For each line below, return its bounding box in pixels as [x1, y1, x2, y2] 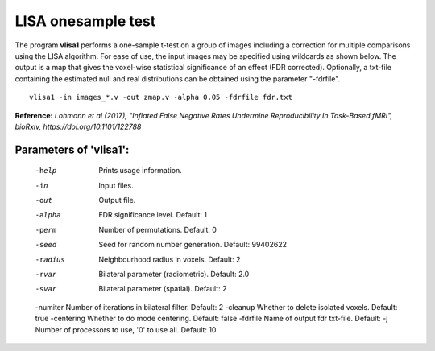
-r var [35, 270, 57, 279]
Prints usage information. [98, 166, 183, 175]
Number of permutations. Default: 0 [98, 225, 217, 234]
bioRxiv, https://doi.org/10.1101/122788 [14, 122, 142, 131]
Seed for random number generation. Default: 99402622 [98, 240, 288, 250]
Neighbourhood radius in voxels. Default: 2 [98, 254, 241, 264]
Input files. [98, 180, 134, 190]
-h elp [35, 166, 57, 175]
